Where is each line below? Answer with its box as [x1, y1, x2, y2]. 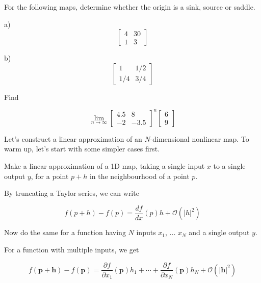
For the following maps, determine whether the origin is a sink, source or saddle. [4, 2, 255, 12]
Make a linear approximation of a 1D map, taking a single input [4, 161, 205, 171]
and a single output [189, 227, 250, 238]
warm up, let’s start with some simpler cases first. [4, 143, 160, 154]
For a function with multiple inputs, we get [4, 244, 139, 254]
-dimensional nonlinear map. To [150, 133, 249, 144]
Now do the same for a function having [4, 227, 126, 238]
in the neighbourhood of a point [89, 170, 190, 181]
